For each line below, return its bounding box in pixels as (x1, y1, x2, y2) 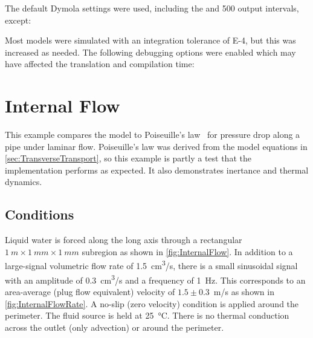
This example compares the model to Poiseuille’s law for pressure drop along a (5, 128, 300, 141)
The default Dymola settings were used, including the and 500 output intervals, (5, 2, 299, 14)
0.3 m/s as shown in (198, 285, 274, 297)
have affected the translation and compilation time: (5, 57, 195, 70)
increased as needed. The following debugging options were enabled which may (5, 45, 296, 58)
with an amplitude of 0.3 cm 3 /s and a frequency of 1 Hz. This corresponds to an (5, 271, 306, 286)
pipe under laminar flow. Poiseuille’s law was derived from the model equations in (5, 140, 308, 152)
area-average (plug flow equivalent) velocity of (5, 285, 175, 297)
